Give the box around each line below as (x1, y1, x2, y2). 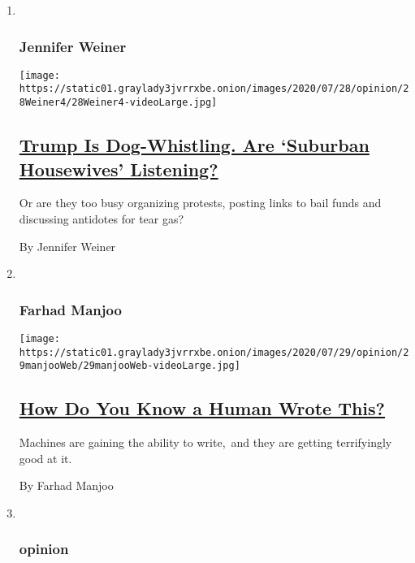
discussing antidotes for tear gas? (19, 210, 184, 227)
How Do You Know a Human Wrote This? (19, 396, 385, 421)
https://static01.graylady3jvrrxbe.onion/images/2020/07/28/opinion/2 (19, 83, 409, 95)
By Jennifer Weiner (19, 237, 116, 254)
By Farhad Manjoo (19, 477, 114, 494)
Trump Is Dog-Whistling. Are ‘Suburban (19, 132, 370, 158)
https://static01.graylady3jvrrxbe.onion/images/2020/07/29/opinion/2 (19, 346, 409, 358)
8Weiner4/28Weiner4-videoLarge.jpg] (19, 97, 218, 109)
